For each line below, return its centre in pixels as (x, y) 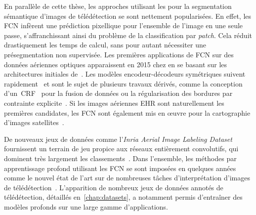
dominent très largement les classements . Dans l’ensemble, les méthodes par (120, 158)
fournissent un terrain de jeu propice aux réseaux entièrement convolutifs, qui (121, 149)
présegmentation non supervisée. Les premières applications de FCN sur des (119, 54)
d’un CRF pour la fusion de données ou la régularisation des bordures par (118, 93)
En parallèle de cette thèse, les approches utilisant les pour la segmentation (118, 6)
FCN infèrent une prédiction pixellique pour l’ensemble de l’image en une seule (124, 25)
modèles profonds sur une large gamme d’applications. (86, 206)
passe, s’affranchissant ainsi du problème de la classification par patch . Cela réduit (128, 35)
